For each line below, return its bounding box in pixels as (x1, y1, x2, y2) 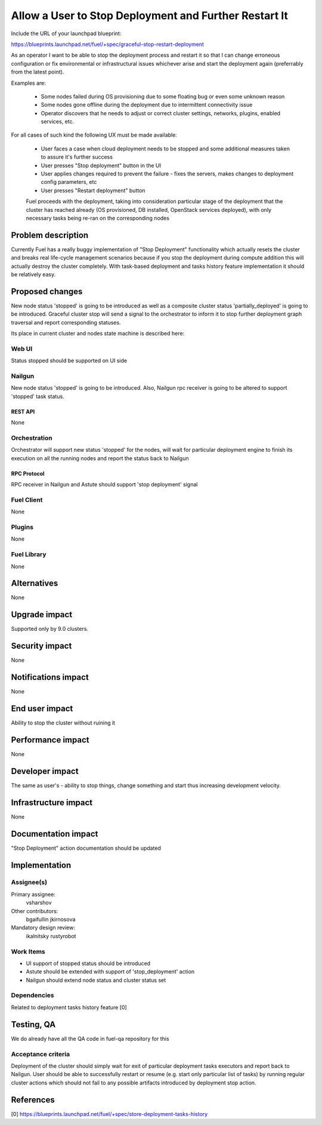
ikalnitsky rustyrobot (26, 932, 76, 939)
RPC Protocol (11, 470, 45, 477)
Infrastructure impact (11, 797, 93, 807)
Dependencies (11, 991, 55, 1000)
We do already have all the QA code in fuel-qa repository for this (11, 1035, 169, 1042)
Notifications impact (11, 672, 89, 683)
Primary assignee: (11, 890, 56, 898)
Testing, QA (11, 1019, 56, 1030)
